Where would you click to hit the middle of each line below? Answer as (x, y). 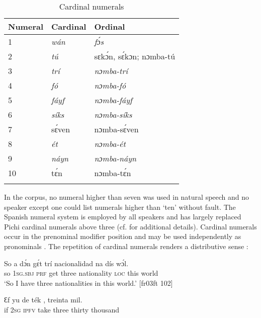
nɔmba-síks (113, 114)
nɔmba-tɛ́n (113, 173)
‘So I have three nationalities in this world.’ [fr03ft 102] (89, 283)
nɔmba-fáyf (113, 100)
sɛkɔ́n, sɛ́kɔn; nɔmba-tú (135, 56)
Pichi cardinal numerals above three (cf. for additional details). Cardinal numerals (130, 226)
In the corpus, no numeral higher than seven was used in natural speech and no (127, 197)
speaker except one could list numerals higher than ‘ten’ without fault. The (120, 207)
